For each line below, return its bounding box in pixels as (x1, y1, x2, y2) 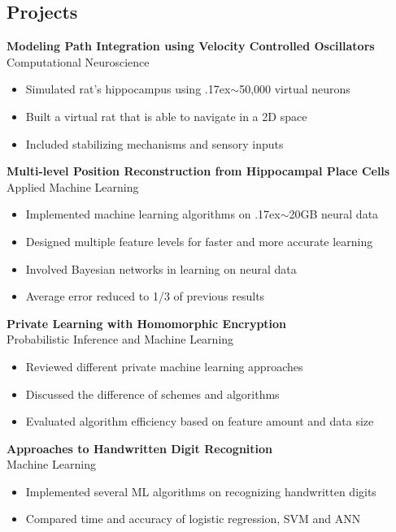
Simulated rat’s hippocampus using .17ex (25, 80, 231, 97)
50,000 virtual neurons (239, 80, 350, 97)
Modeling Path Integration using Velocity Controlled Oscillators (7, 37, 375, 54)
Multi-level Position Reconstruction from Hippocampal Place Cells (7, 162, 390, 179)
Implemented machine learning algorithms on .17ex (25, 205, 281, 223)
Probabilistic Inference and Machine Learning (7, 331, 234, 348)
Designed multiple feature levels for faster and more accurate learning (25, 232, 373, 249)
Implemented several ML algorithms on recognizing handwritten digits (25, 482, 376, 500)
